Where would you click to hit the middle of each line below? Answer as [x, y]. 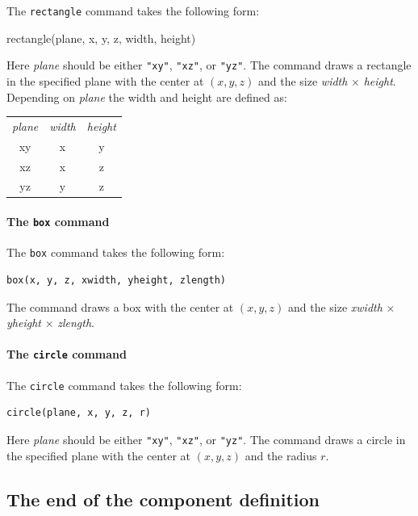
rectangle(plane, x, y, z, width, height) [101, 38]
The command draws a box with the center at [120, 306]
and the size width [303, 80]
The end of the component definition [163, 499]
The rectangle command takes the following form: [133, 10]
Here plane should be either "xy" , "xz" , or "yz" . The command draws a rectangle [209, 65]
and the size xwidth [335, 306]
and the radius [281, 455]
